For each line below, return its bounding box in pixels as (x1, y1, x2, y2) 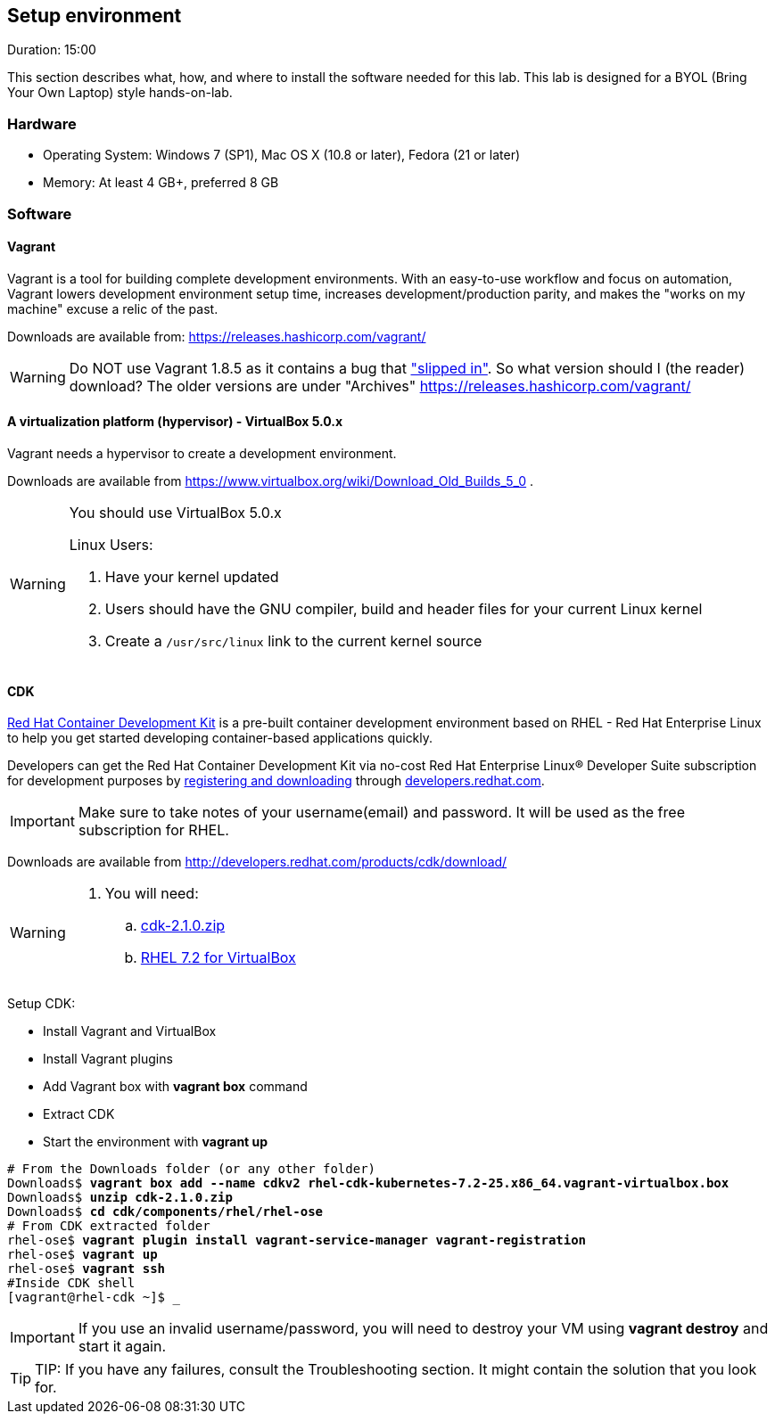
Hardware (7, 114, 77, 133)
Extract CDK (43, 1106, 115, 1122)
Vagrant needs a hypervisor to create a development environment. (7, 445, 397, 461)
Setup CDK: (7, 996, 76, 1012)
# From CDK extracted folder (7, 1219, 210, 1234)
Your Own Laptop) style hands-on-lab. (7, 85, 233, 101)
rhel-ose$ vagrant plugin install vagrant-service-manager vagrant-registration (7, 1233, 587, 1248)
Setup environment (7, 4, 182, 27)
